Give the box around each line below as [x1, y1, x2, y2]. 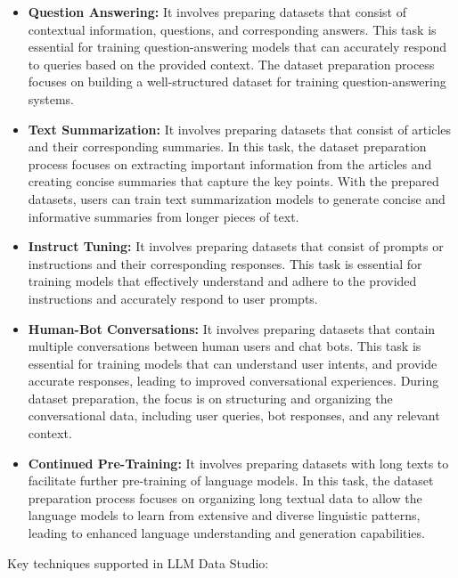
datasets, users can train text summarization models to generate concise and [28, 189, 446, 208]
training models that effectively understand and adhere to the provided [28, 272, 417, 290]
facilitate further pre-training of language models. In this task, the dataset [28, 471, 434, 490]
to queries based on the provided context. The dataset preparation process [28, 54, 435, 73]
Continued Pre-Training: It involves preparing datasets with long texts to [28, 453, 449, 472]
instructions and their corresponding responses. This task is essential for [28, 254, 422, 273]
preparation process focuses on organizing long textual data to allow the [28, 488, 422, 507]
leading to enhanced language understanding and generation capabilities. [28, 524, 425, 542]
